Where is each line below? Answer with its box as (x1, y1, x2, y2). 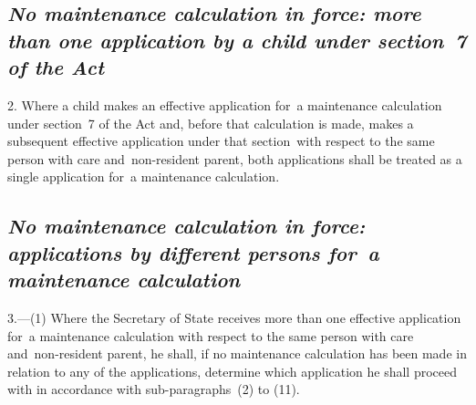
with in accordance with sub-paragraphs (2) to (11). (7, 379, 300, 399)
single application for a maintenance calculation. (7, 167, 280, 186)
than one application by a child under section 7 (7, 26, 467, 54)
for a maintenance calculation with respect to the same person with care (7, 326, 414, 345)
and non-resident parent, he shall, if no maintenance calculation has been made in (7, 344, 467, 363)
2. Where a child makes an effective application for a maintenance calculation (7, 95, 442, 114)
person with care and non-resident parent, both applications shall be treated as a (7, 149, 462, 168)
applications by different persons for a (7, 238, 379, 266)
